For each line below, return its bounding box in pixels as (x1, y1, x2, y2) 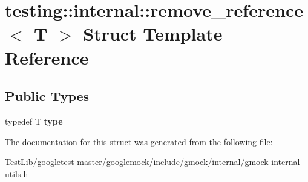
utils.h (5, 167, 28, 180)
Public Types (5, 86, 90, 105)
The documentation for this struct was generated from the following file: (5, 135, 273, 148)
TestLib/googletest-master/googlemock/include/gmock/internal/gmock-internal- (5, 155, 303, 168)
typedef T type (5, 114, 63, 127)
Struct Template (83, 21, 223, 46)
